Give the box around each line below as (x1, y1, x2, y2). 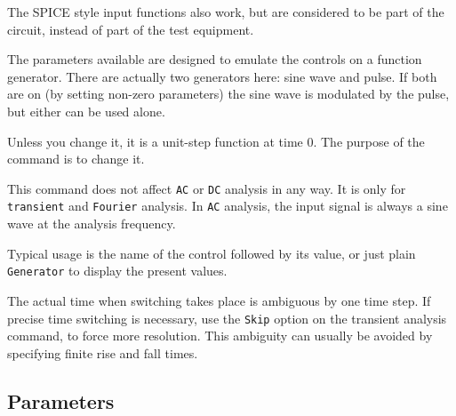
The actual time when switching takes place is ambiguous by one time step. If (7, 291, 431, 309)
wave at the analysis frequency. (7, 214, 176, 233)
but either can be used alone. (7, 101, 165, 120)
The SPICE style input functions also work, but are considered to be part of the (7, 3, 444, 20)
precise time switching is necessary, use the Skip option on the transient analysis (7, 308, 447, 327)
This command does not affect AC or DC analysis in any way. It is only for (7, 179, 406, 197)
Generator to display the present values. (7, 261, 228, 280)
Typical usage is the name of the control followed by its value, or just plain (7, 244, 416, 262)
